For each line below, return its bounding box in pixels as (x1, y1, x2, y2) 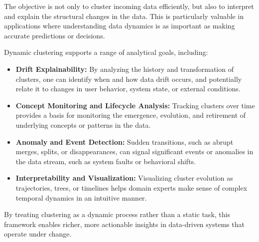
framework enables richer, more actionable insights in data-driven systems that (4, 219, 245, 229)
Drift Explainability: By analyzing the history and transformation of (15, 63, 234, 74)
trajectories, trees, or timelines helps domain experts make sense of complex (15, 182, 248, 193)
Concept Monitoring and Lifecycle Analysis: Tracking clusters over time (15, 100, 255, 110)
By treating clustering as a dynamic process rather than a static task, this (4, 209, 230, 220)
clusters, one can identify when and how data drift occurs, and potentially (15, 73, 242, 84)
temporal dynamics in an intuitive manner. (15, 192, 147, 203)
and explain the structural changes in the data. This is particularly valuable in (4, 10, 244, 21)
